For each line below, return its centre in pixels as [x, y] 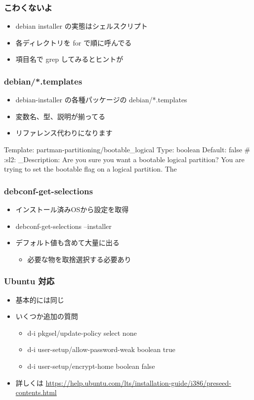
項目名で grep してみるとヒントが [69, 59]
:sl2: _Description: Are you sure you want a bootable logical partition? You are [124, 159]
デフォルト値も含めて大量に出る [67, 243]
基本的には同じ [40, 299]
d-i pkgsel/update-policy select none [82, 333]
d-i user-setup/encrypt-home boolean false [91, 366]
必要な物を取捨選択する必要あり [79, 259]
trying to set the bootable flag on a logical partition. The [90, 169]
